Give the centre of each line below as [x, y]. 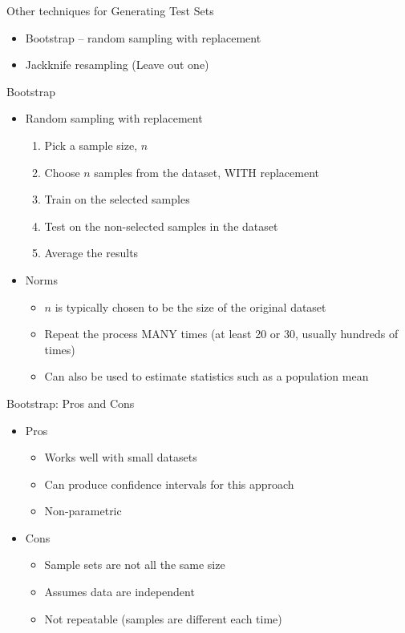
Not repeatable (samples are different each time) [163, 618]
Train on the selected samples [117, 199]
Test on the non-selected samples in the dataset [161, 226]
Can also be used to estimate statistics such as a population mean [207, 376]
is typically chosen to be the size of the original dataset [190, 306]
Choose [62, 172]
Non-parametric [83, 511]
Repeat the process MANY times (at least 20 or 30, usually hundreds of [221, 334]
